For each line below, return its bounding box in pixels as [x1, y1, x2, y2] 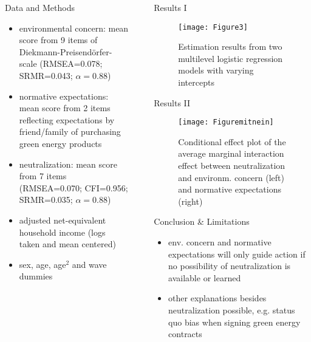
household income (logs [19, 225, 106, 238]
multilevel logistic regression [178, 52, 283, 64]
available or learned [168, 271, 241, 284]
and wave [72, 258, 107, 270]
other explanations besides [168, 292, 267, 304]
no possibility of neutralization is [168, 259, 291, 272]
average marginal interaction [178, 147, 284, 160]
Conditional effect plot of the [178, 135, 286, 148]
